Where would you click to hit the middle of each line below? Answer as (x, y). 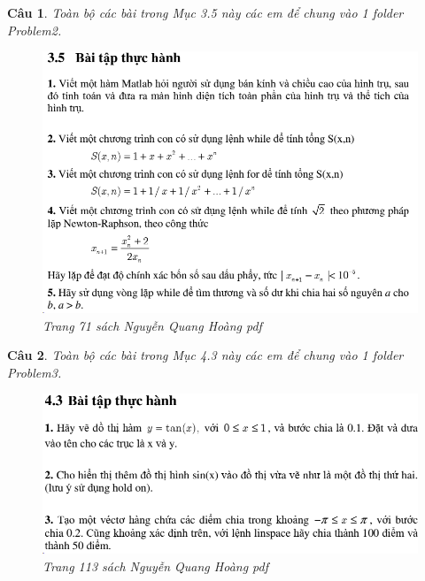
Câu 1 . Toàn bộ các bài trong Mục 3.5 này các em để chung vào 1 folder (205, 12)
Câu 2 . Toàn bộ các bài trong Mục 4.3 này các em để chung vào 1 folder (205, 355)
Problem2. (35, 30)
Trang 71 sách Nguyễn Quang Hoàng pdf (152, 325)
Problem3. (35, 372)
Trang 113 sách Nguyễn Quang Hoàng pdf (155, 566)
